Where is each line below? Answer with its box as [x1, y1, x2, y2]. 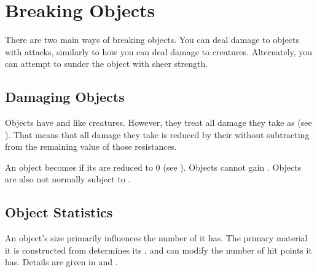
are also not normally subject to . [5, 173, 131, 185]
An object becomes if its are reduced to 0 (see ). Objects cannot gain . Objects [5, 160, 302, 173]
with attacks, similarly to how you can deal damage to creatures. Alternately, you [5, 45, 313, 58]
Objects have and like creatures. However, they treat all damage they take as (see [5, 116, 312, 129]
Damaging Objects [5, 87, 125, 106]
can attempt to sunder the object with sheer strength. [5, 57, 208, 70]
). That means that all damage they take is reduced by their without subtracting [5, 128, 310, 141]
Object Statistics [5, 203, 113, 222]
